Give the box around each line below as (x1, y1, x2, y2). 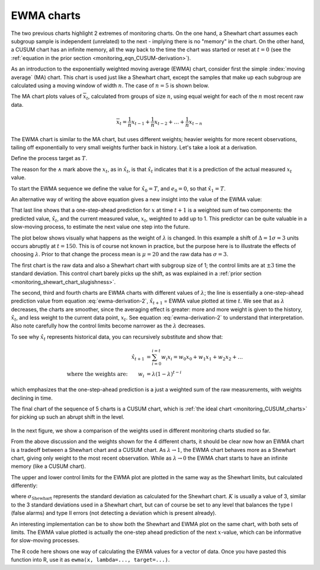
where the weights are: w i (66, 371, 145, 379)
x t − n (188, 119, 203, 127)
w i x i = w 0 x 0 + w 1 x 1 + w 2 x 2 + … (161, 354, 243, 362)
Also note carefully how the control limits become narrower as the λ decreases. (11, 322, 206, 329)
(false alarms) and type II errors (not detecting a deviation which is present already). (11, 510, 216, 517)
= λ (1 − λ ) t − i (146, 370, 182, 377)
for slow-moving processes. (11, 537, 80, 544)
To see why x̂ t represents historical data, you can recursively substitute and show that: (11, 333, 223, 342)
